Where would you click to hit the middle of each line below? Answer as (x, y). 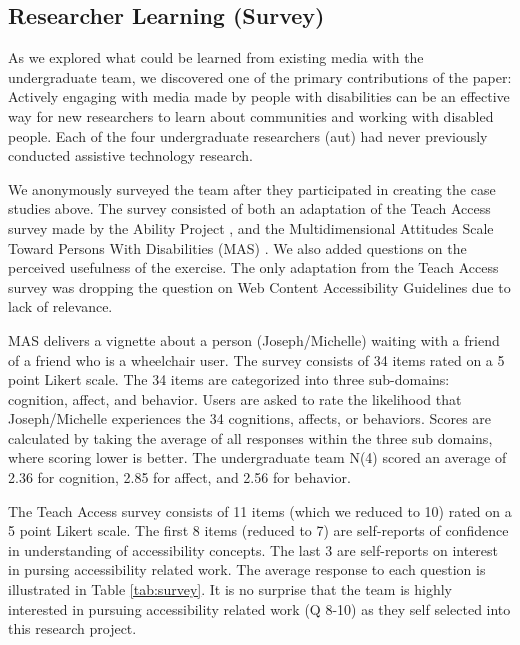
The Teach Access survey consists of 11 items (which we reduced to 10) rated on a (260, 510)
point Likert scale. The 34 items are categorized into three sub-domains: (229, 379)
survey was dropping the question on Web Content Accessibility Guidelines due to (259, 286)
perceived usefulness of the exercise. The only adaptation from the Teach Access (253, 267)
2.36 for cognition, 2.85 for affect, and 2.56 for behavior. (179, 477)
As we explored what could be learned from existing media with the (216, 57)
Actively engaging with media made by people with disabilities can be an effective (259, 96)
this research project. (72, 628)
